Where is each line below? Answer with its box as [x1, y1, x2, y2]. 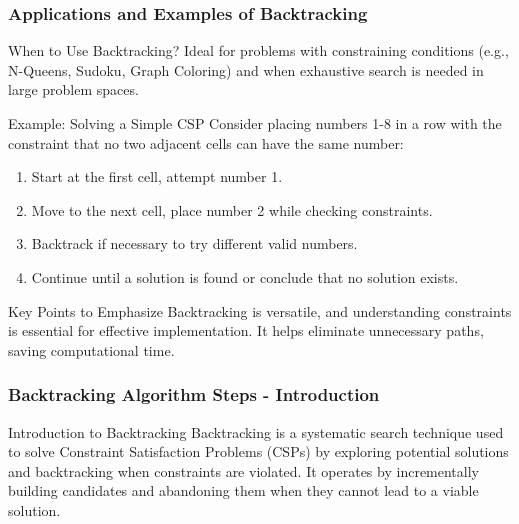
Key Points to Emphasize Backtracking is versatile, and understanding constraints [8, 300, 512, 321]
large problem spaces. [8, 79, 139, 100]
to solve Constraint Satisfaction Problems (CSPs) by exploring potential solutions [8, 441, 509, 462]
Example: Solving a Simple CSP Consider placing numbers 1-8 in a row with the [8, 113, 502, 133]
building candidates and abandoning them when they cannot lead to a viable [8, 480, 479, 501]
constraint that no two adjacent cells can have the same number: [8, 132, 404, 153]
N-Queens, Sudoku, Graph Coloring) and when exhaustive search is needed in [8, 59, 484, 80]
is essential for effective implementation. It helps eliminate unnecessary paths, [8, 320, 484, 341]
